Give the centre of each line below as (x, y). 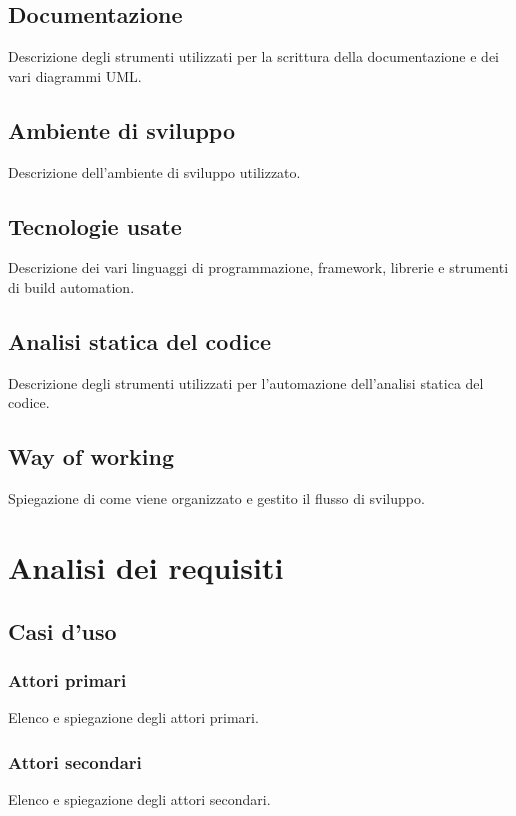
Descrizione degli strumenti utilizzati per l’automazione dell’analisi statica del (246, 382)
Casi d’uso (62, 630)
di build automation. (71, 286)
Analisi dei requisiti (146, 566)
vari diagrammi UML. (75, 75)
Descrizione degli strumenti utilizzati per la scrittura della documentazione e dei (253, 56)
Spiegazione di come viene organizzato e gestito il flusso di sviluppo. (216, 498)
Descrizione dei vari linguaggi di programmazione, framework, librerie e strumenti (258, 267)
